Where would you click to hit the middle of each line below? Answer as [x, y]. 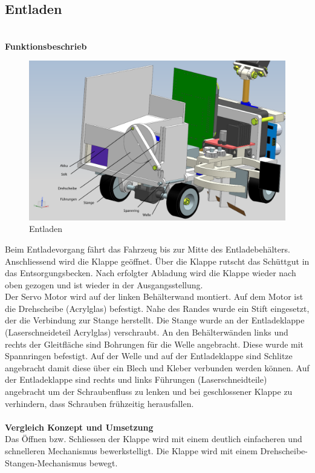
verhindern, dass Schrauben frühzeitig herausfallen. [99, 403]
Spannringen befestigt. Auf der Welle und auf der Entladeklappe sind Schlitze [149, 356]
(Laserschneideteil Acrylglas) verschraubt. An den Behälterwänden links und [147, 332]
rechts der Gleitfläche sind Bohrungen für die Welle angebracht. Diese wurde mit [154, 344]
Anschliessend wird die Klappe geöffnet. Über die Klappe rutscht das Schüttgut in [157, 261]
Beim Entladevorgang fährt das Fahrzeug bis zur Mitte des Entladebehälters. [148, 249]
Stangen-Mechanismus [46, 462]
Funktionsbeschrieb [46, 46]
